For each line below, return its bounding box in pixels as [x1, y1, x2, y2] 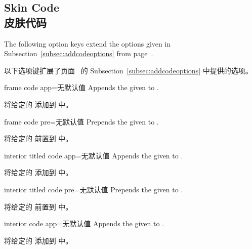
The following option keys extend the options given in [4, 38, 171, 49]
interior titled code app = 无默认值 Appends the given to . [4, 150, 183, 160]
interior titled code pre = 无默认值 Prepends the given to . [4, 184, 183, 194]
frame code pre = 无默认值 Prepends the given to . [4, 116, 159, 127]
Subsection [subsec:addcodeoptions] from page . [4, 48, 153, 59]
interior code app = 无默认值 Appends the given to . [4, 218, 164, 229]
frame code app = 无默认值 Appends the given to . [4, 82, 159, 93]
